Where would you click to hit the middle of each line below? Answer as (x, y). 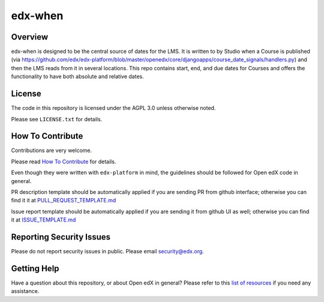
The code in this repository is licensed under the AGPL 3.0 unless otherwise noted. (113, 108)
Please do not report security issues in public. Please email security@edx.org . (107, 252)
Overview (30, 37)
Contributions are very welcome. (52, 151)
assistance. (25, 291)
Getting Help (35, 268)
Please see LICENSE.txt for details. (57, 119)
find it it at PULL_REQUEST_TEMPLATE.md (64, 201)
